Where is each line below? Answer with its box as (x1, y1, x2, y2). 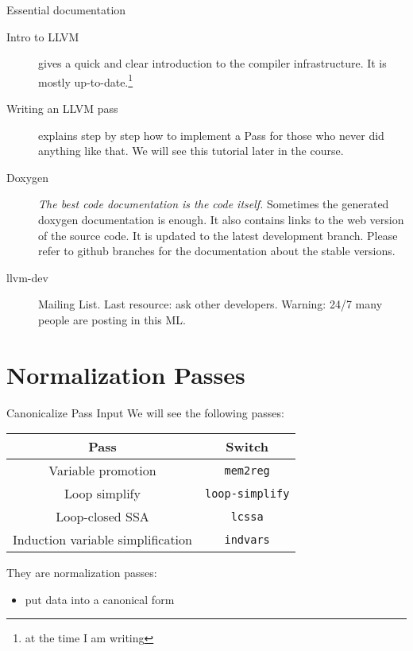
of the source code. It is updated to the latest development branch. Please (38, 227, 398, 243)
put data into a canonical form (25, 591, 175, 607)
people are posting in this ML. (38, 311, 186, 327)
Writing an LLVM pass (6, 100, 118, 117)
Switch (226, 437, 268, 456)
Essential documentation (6, 2, 126, 17)
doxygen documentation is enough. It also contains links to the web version (38, 211, 404, 227)
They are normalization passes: (6, 564, 157, 581)
